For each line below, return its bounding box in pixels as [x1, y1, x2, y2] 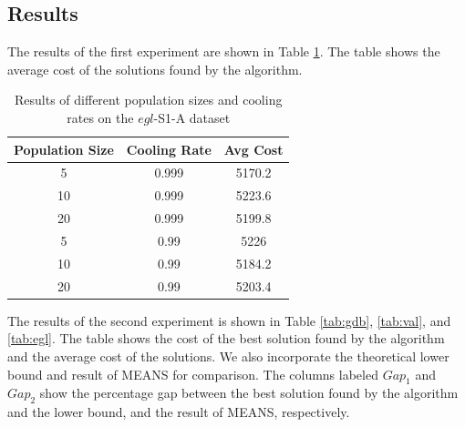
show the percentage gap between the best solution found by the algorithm [39, 383, 459, 402]
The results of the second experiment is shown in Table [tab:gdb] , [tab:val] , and [7, 310, 451, 330]
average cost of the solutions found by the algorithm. [7, 59, 303, 78]
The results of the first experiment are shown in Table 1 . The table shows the [7, 42, 440, 61]
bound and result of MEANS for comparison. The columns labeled [7, 364, 378, 383]
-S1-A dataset [153, 107, 231, 127]
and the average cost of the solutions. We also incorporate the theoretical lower [7, 346, 449, 365]
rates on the [67, 107, 134, 127]
